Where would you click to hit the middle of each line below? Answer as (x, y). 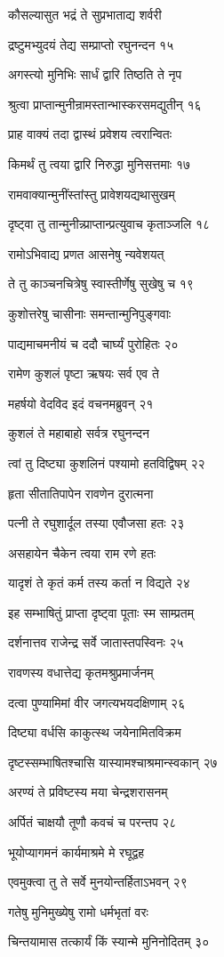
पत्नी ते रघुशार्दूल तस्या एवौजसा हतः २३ (96, 523)
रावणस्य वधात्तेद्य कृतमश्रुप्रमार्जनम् (81, 673)
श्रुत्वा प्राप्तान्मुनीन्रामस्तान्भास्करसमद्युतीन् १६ (105, 104)
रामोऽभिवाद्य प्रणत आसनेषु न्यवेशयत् (86, 253)
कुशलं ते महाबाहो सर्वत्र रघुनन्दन (79, 433)
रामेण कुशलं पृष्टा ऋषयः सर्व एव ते (84, 373)
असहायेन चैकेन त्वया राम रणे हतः (82, 552)
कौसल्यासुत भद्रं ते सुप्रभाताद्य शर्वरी (85, 14)
